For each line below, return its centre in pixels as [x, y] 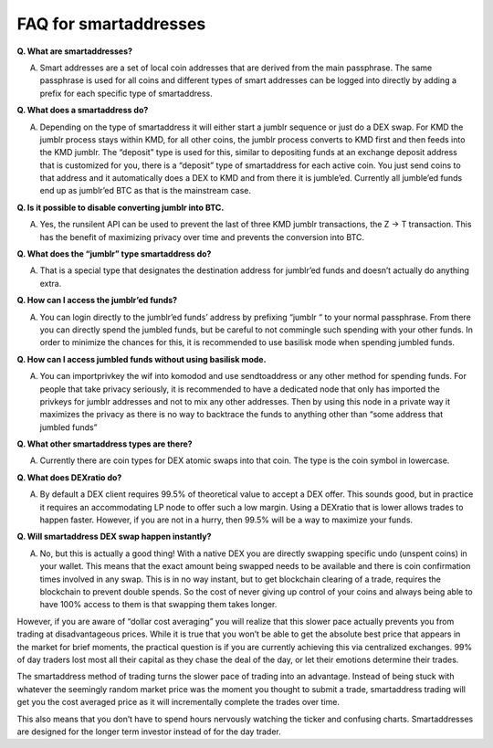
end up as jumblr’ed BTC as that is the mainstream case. [145, 191]
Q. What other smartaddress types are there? [105, 444]
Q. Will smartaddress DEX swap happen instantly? [114, 537]
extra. [51, 283]
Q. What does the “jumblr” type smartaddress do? [114, 254]
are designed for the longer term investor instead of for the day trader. [149, 732]
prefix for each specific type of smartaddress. [126, 93]
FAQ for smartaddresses [111, 24]
